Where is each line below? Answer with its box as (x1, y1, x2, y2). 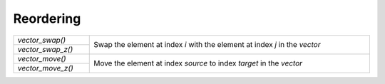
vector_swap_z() (17, 44, 73, 54)
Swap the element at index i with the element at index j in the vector (93, 40, 321, 50)
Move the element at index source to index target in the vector (93, 58, 303, 68)
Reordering (13, 11, 81, 26)
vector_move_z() (17, 63, 74, 73)
